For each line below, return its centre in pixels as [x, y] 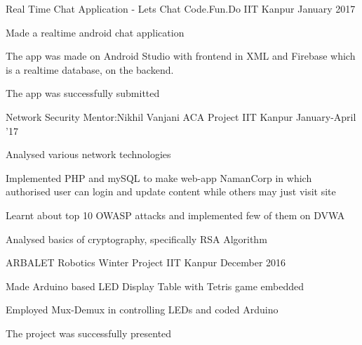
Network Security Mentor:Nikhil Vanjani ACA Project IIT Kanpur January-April [181, 116]
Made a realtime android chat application [95, 32]
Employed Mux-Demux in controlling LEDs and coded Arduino [142, 310]
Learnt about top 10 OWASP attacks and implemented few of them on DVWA [175, 215]
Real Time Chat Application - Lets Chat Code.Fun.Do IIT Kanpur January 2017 [181, 8]
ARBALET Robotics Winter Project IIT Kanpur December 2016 [146, 262]
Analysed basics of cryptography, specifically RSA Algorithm [136, 239]
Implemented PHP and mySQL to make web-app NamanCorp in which [159, 177]
